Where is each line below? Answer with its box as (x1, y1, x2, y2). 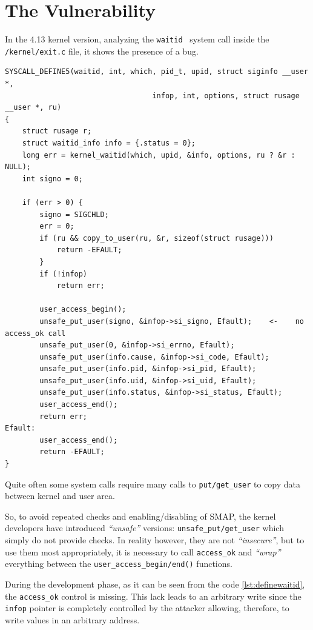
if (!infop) (39, 269, 88, 278)
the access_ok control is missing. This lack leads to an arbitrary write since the (5, 589, 301, 602)
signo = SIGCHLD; (39, 210, 109, 219)
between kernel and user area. (5, 489, 115, 502)
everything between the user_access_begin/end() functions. (5, 557, 232, 570)
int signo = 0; (22, 174, 83, 183)
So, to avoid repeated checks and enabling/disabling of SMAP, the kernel (5, 509, 276, 522)
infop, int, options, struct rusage (152, 91, 300, 100)
